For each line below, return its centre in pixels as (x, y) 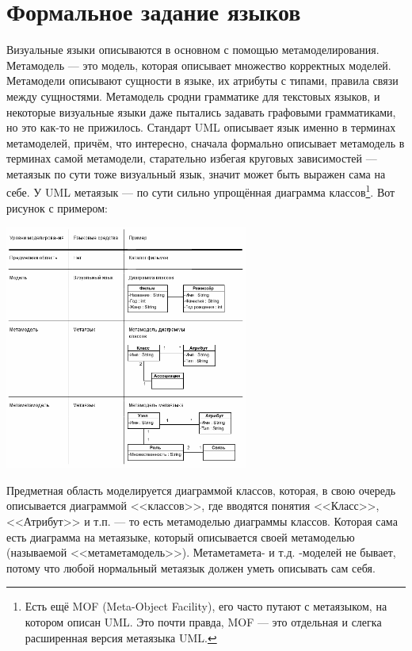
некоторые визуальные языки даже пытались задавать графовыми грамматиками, (201, 111)
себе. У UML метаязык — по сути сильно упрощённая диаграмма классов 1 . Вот (201, 191)
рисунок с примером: (57, 207)
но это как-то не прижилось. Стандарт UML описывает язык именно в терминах (201, 127)
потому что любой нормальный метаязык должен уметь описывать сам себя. (191, 567)
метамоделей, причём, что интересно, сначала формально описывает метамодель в (206, 142)
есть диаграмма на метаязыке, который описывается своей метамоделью (181, 536)
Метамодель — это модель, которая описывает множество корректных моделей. (199, 65)
